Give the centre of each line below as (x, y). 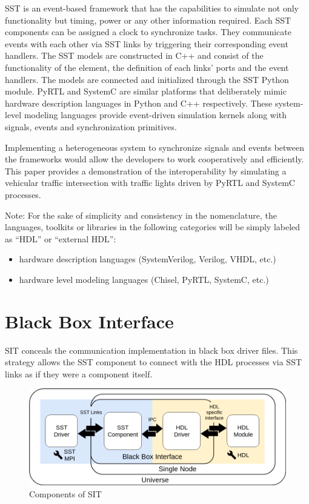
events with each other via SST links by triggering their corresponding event (147, 43)
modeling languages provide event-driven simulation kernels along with (155, 115)
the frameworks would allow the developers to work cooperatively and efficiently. (154, 159)
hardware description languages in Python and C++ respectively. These (139, 103)
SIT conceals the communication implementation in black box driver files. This (151, 350)
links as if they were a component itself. (79, 373)
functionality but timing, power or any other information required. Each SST (148, 20)
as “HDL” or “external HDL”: (61, 238)
